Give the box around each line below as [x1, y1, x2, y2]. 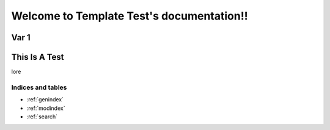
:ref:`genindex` [26, 96, 64, 103]
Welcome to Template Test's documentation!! [11, 9, 248, 23]
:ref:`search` [26, 113, 58, 120]
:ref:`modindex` [26, 104, 65, 112]
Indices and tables [11, 83, 67, 92]
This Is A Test [11, 52, 64, 62]
